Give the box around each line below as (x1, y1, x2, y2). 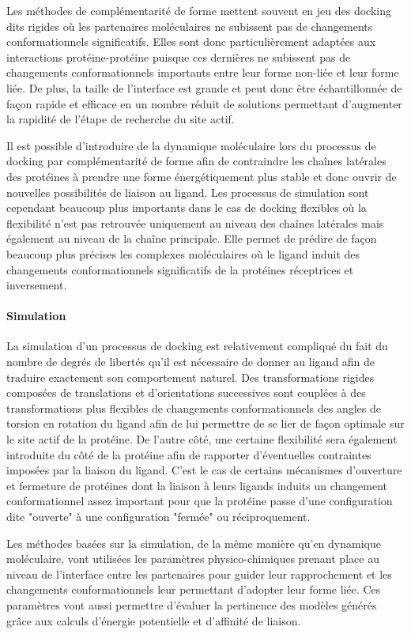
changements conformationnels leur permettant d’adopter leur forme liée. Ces (6, 581, 381, 598)
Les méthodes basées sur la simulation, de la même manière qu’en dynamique (6, 534, 381, 551)
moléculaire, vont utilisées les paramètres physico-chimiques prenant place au (6, 550, 379, 567)
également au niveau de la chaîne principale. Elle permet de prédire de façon (6, 230, 377, 247)
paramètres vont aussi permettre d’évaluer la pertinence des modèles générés (6, 596, 377, 613)
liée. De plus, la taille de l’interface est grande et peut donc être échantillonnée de (6, 79, 402, 96)
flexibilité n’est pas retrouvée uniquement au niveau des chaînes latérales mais (6, 214, 384, 231)
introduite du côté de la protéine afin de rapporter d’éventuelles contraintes (6, 446, 371, 462)
